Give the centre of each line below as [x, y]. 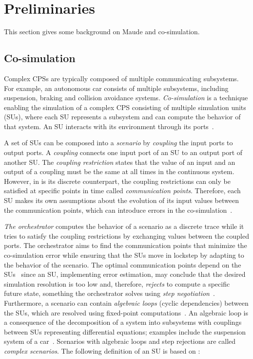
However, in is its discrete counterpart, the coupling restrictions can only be [117, 181]
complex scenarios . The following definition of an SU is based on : [102, 350]
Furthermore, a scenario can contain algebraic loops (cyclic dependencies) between [126, 303]
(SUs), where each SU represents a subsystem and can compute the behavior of [122, 117]
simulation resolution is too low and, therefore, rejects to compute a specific [117, 283]
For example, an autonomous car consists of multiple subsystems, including [116, 88]
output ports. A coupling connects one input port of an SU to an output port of [123, 152]
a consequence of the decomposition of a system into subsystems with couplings [123, 322]
